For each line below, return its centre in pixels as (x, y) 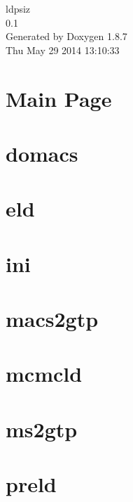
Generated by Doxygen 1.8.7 (66, 36)
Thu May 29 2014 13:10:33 (63, 50)
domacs (42, 153)
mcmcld (44, 374)
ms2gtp (42, 429)
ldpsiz (18, 8)
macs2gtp (52, 319)
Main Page (59, 98)
